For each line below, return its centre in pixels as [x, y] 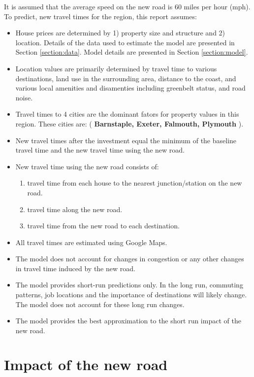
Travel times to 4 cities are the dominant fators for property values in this [127, 114]
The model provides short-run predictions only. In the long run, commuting [129, 285]
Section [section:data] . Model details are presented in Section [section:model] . [132, 52]
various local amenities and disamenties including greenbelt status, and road [130, 88]
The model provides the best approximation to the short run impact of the [128, 321]
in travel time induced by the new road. [75, 268]
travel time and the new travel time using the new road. [100, 150]
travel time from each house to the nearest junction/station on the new [135, 183]
